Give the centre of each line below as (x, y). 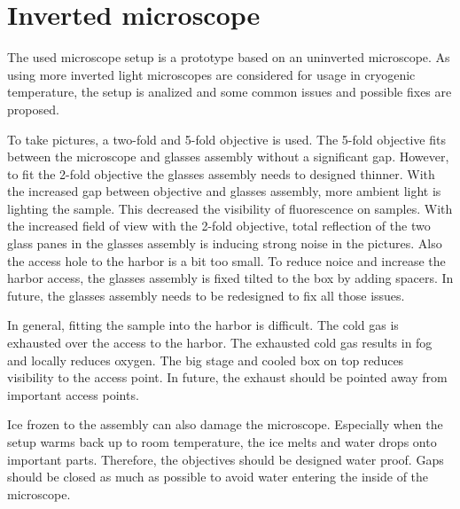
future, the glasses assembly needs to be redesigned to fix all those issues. (206, 295)
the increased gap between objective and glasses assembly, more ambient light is (224, 191)
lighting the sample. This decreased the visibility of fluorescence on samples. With (230, 208)
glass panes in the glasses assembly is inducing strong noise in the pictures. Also (225, 243)
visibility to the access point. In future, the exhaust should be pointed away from (227, 377)
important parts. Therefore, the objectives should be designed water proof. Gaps (226, 459)
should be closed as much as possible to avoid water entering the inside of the (218, 477)
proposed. (33, 109)
